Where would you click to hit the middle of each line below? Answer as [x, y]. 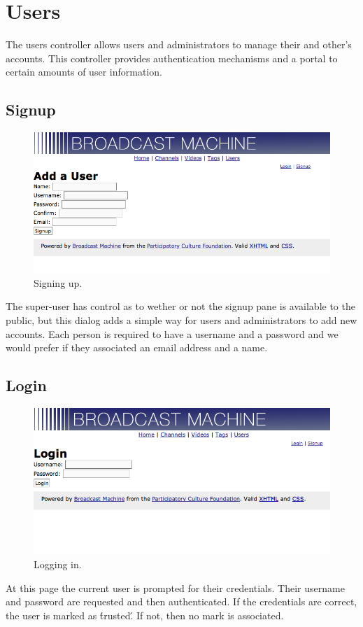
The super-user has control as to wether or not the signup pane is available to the [180, 306]
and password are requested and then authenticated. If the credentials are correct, [181, 601]
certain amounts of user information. [84, 72]
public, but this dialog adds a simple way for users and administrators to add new [181, 320]
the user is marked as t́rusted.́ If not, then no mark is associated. [145, 615]
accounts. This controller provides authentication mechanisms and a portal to [172, 58]
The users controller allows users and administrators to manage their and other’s [179, 44]
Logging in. [58, 564]
